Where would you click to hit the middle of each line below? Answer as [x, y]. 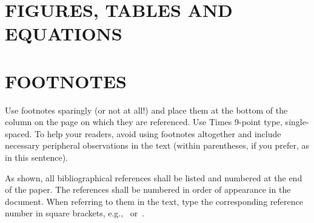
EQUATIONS [64, 34]
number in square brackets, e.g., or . [75, 213]
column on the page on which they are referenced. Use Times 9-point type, [144, 122]
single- [297, 122]
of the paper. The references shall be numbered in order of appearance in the [148, 189]
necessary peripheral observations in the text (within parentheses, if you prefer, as [157, 145]
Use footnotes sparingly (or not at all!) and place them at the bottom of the [146, 110]
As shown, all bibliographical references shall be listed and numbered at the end [154, 177]
